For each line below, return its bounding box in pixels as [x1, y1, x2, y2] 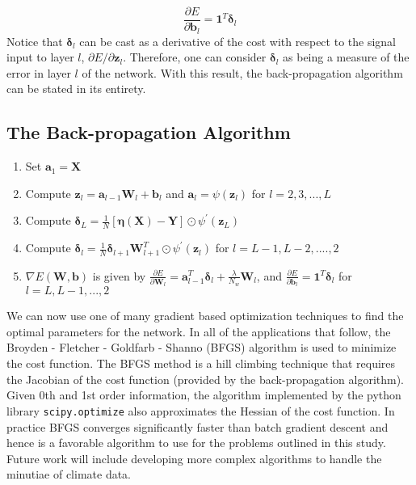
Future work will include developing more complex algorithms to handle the [6, 449, 382, 466]
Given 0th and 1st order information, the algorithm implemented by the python [6, 386, 401, 403]
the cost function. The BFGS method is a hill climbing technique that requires [6, 355, 396, 372]
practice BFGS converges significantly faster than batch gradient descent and [6, 418, 389, 435]
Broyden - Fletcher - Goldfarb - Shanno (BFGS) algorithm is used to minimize [6, 339, 397, 356]
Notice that [6, 32, 63, 49]
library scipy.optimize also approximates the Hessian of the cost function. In [6, 402, 395, 419]
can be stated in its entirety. [6, 80, 146, 97]
